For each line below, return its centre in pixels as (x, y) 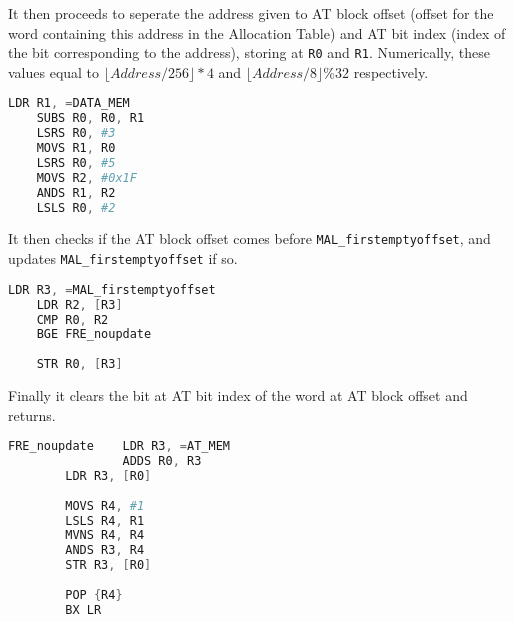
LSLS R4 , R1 (105, 520)
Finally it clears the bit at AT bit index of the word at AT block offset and (238, 395)
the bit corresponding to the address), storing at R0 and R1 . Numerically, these (249, 52)
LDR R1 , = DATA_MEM (69, 103)
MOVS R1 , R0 (76, 148)
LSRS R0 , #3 (76, 133)
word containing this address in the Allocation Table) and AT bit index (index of (257, 32)
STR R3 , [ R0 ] (108, 565)
